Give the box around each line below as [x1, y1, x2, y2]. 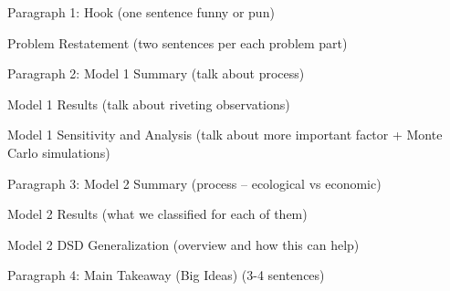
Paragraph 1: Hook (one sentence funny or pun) [7, 3, 275, 21]
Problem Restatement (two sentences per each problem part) [7, 33, 348, 52]
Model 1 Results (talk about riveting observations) [7, 94, 290, 113]
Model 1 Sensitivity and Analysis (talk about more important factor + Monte [7, 125, 443, 144]
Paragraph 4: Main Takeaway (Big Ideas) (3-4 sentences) [7, 265, 325, 285]
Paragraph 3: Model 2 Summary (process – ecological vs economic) [7, 173, 382, 192]
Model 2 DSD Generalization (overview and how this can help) [7, 234, 360, 254]
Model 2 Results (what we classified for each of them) [7, 204, 308, 223]
